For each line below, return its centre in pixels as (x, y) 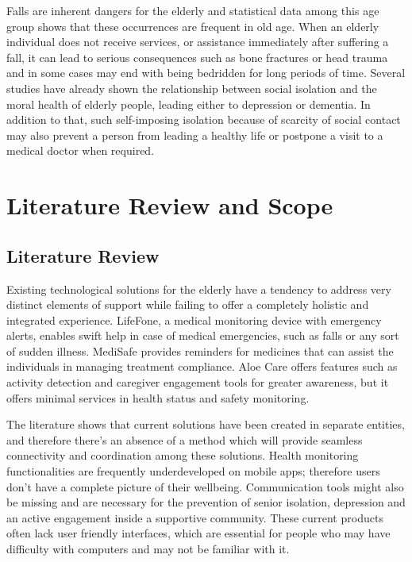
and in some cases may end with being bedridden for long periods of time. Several (206, 73)
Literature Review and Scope (170, 205)
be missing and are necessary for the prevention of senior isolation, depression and (206, 502)
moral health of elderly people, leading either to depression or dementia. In (189, 104)
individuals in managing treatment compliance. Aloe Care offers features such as (202, 366)
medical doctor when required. (81, 150)
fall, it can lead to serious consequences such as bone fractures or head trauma (197, 57)
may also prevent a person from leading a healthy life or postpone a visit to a (195, 135)
